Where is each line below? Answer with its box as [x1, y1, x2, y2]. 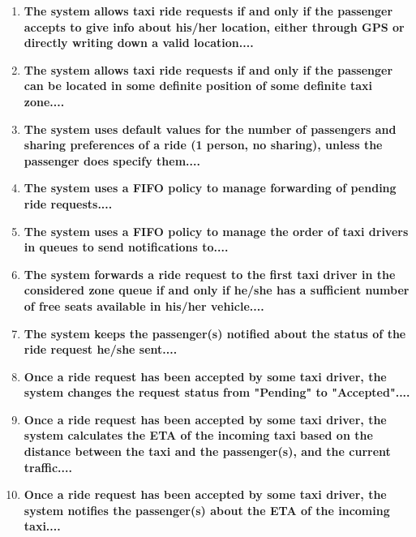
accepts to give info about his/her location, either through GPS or [24, 18, 405, 35]
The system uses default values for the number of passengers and [24, 120, 397, 137]
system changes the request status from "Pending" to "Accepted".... [24, 384, 410, 401]
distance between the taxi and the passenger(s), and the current [24, 443, 391, 460]
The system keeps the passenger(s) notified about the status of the [24, 324, 406, 342]
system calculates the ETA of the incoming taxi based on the [24, 427, 373, 444]
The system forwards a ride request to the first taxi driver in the [24, 265, 396, 282]
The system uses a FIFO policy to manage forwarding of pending [24, 179, 397, 196]
